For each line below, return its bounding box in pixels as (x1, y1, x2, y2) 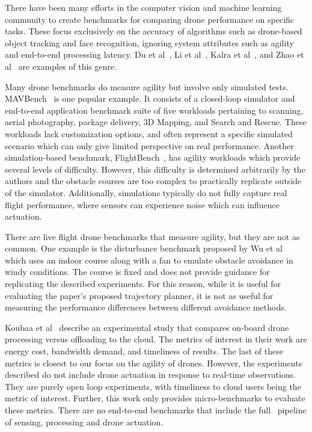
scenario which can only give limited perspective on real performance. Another (5, 139, 294, 152)
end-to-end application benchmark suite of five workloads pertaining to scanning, (5, 103, 304, 116)
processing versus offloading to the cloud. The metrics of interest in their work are (5, 333, 307, 345)
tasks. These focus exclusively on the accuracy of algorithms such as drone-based (5, 25, 302, 37)
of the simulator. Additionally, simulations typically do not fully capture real (5, 186, 287, 199)
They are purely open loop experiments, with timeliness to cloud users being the (5, 380, 301, 392)
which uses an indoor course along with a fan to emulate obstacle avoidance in (5, 253, 293, 266)
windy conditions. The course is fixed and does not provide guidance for (5, 265, 270, 278)
